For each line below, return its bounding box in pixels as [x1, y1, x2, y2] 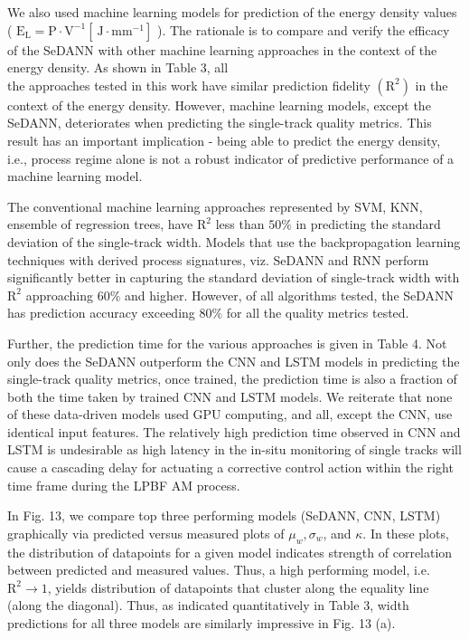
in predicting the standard [295, 215, 441, 234]
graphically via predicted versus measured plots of [7, 523, 285, 542]
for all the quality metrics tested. [226, 303, 409, 322]
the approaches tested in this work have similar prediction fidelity [7, 75, 371, 94]
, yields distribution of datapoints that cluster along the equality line [47, 577, 429, 596]
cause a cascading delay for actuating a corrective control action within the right [7, 458, 454, 477]
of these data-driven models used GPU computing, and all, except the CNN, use [7, 405, 453, 424]
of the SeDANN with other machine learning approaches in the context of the [7, 40, 437, 59]
